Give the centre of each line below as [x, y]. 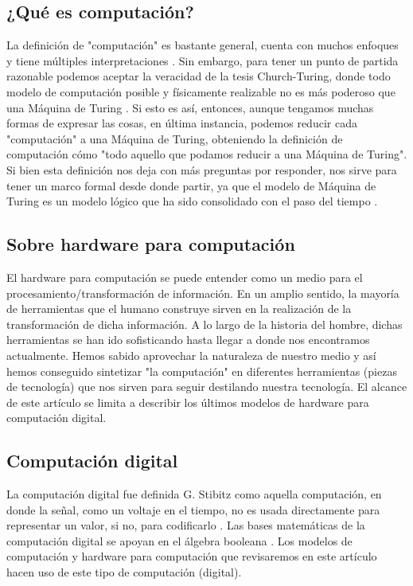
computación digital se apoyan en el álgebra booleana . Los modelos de [179, 540]
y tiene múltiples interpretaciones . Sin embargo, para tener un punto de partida [203, 60]
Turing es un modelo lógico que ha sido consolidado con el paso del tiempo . [192, 201]
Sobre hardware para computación [151, 244]
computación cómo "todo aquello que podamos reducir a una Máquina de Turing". [207, 154]
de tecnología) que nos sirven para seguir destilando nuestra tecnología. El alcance [207, 387]
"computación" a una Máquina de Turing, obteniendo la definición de [175, 138]
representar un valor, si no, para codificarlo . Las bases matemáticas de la [186, 525]
